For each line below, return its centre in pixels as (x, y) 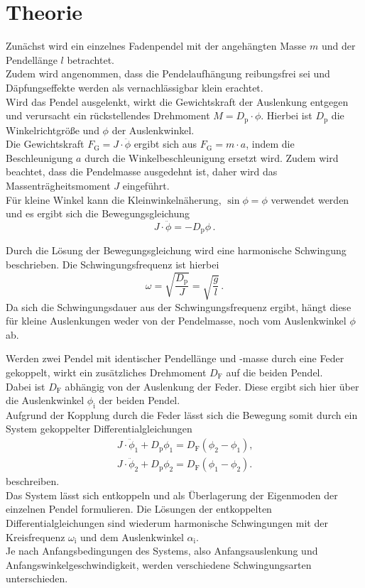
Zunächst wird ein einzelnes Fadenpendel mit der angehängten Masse (156, 46)
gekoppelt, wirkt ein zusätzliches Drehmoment (106, 372)
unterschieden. (37, 578)
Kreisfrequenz (36, 537)
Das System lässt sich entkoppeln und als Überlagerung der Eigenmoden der (172, 495)
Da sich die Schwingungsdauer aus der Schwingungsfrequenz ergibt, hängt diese (179, 306)
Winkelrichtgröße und (53, 130)
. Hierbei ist (287, 115)
